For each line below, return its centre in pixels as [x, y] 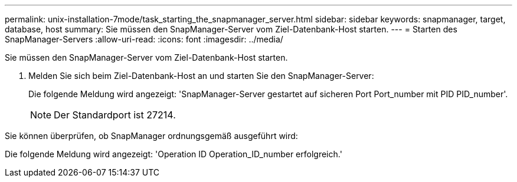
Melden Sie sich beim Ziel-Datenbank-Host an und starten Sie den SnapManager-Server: [201, 76]
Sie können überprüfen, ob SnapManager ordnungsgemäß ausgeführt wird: [151, 136]
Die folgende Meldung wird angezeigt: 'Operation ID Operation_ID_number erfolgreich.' [174, 154]
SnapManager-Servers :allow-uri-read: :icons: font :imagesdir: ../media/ [144, 39]
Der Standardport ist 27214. [115, 115]
